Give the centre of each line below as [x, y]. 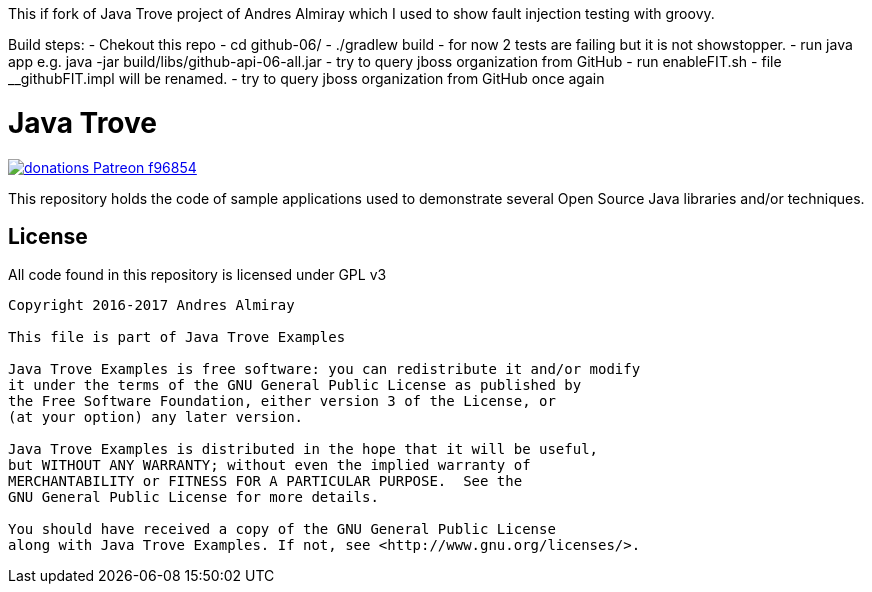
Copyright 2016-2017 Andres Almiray [151, 305]
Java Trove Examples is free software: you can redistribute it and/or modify [324, 369]
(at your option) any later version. [156, 417]
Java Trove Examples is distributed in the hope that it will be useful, [303, 449]
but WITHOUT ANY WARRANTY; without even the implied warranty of [269, 465]
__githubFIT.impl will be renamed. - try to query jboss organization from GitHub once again [306, 78]
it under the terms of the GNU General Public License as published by [295, 385]
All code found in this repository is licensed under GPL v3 [197, 275]
